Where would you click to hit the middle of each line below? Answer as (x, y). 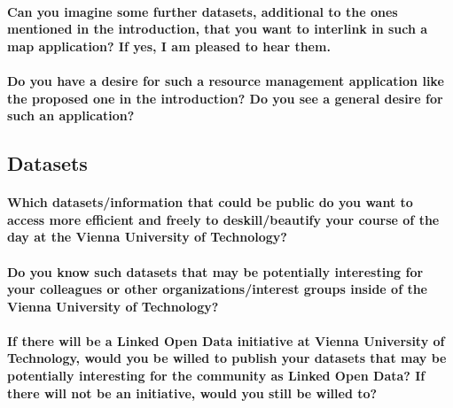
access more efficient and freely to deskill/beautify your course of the (223, 219)
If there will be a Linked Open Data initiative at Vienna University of (226, 340)
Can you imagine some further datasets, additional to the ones (203, 11)
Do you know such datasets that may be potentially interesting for (215, 271)
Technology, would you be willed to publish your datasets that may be (227, 358)
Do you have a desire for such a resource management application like (226, 80)
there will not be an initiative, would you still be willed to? (192, 393)
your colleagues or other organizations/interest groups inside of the (217, 289)
